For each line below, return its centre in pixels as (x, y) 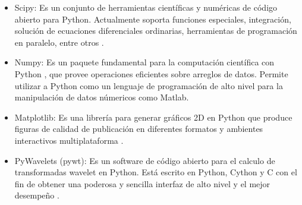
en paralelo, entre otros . (59, 42)
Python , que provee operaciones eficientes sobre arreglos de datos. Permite (151, 73)
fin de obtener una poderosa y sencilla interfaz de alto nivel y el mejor (142, 183)
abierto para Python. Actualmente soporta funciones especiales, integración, (153, 19)
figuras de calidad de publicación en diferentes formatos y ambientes (139, 129)
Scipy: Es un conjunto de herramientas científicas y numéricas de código (146, 7)
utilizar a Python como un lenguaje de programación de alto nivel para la (149, 85)
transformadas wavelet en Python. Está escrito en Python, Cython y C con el (156, 172)
